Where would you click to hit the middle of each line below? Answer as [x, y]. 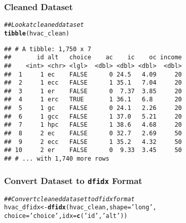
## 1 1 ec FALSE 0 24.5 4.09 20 [93, 74]
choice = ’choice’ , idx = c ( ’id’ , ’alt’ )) [66, 216]
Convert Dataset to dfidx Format [73, 180]
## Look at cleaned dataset [44, 25]
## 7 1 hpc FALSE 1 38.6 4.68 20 [93, 125]
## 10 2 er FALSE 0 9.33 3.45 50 [93, 150]
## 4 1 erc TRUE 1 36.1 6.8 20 [93, 100]
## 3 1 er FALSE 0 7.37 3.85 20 [93, 91]
